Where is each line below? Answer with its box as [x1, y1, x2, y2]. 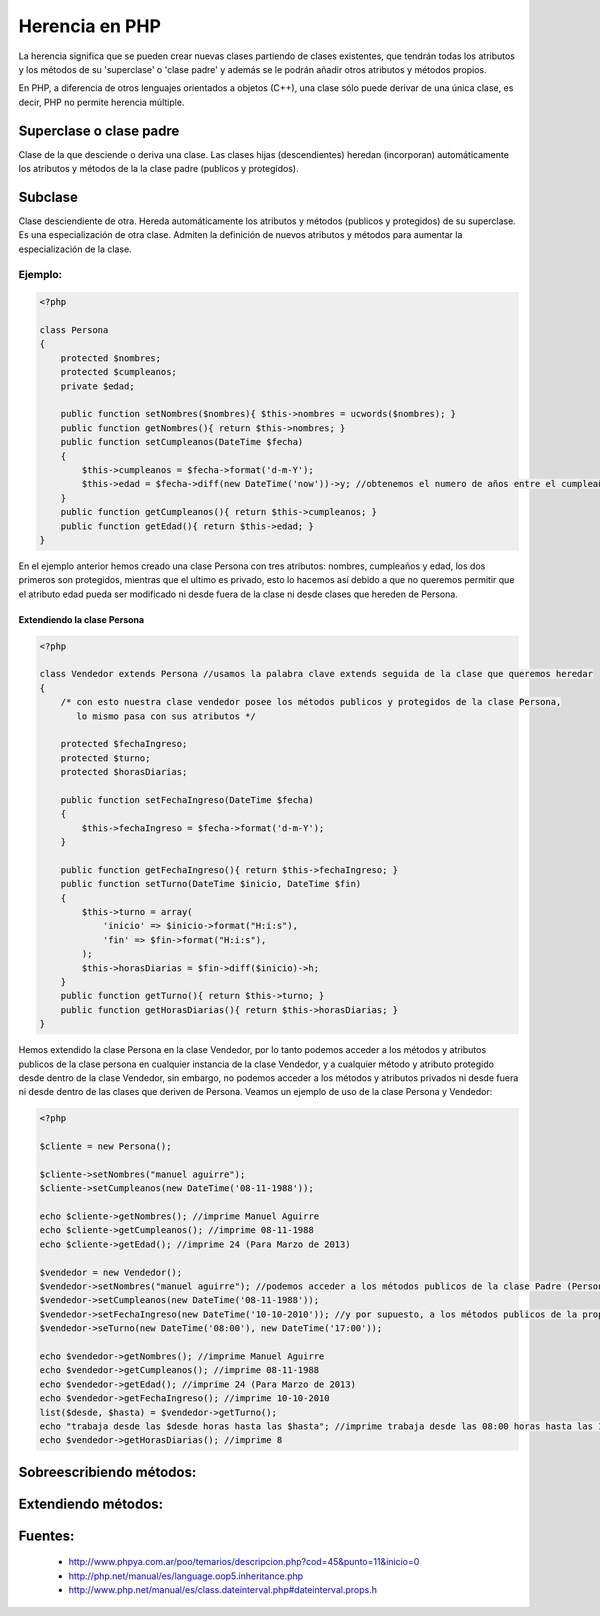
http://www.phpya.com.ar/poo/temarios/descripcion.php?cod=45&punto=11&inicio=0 [68, 1556, 420, 1568]
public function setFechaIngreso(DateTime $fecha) [60, 794, 314, 805]
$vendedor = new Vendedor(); [39, 1266, 183, 1278]
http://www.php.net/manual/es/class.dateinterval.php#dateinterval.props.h [68, 1584, 377, 1596]
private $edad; [60, 380, 135, 392]
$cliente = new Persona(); [39, 1141, 172, 1152]
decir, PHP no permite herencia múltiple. [18, 96, 185, 108]
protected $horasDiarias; [60, 766, 188, 778]
